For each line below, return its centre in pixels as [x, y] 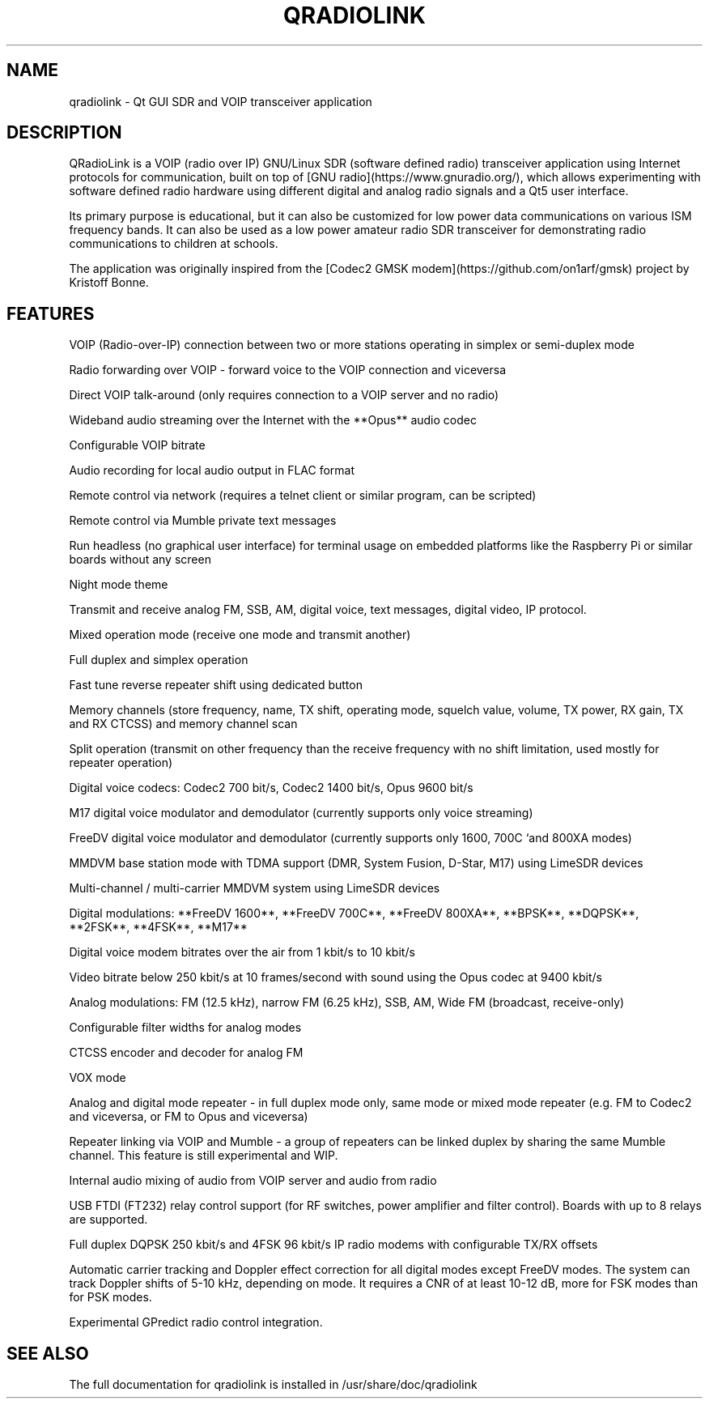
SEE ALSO [48, 1353]
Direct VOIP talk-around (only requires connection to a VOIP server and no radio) [284, 395]
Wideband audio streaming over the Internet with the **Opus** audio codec [273, 420]
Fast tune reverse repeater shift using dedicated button [216, 685]
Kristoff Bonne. [109, 283]
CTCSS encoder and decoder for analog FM [186, 1053]
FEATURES [51, 313]
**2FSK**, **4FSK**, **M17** [158, 927]
